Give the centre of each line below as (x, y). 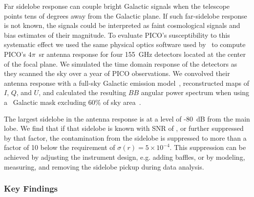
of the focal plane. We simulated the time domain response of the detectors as (121, 63)
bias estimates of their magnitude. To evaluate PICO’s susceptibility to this (117, 35)
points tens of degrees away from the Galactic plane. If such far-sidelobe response (126, 15)
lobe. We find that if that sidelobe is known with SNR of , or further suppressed (124, 128)
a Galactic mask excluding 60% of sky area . (73, 102)
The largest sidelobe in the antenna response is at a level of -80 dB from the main (127, 118)
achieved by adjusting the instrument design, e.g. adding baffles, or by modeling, (125, 157)
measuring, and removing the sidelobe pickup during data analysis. (104, 166)
